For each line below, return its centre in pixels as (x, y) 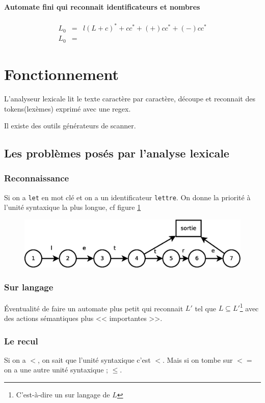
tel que (206, 308)
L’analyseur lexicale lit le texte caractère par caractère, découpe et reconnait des (130, 98)
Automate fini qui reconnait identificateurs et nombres (102, 6)
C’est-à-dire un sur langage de (63, 395)
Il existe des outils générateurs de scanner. (70, 126)
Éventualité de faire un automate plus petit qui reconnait (94, 308)
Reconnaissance (37, 178)
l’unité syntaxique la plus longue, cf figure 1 (73, 207)
